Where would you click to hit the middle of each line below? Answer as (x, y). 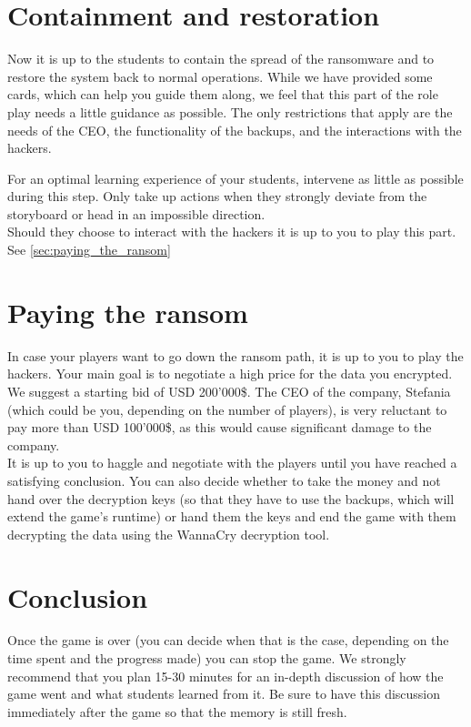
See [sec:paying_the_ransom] (89, 250)
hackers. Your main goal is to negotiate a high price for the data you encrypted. (230, 374)
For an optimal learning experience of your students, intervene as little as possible (235, 178)
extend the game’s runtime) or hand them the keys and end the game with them (232, 516)
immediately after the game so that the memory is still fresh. (177, 711)
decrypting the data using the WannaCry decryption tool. (169, 534)
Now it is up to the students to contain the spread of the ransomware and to (221, 59)
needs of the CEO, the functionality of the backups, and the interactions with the (235, 130)
